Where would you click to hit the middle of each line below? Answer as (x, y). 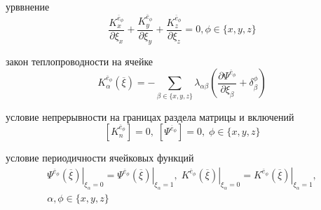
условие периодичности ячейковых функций (100, 158)
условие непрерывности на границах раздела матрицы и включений (150, 116)
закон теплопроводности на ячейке (80, 61)
